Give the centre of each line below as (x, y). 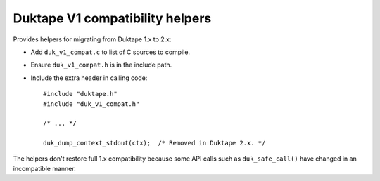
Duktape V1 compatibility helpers (112, 18)
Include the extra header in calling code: (89, 78)
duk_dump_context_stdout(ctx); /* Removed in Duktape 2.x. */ (154, 143)
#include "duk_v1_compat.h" (91, 104)
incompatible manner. (45, 168)
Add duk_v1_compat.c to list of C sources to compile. (110, 52)
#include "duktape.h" (80, 94)
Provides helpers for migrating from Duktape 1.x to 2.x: (92, 39)
